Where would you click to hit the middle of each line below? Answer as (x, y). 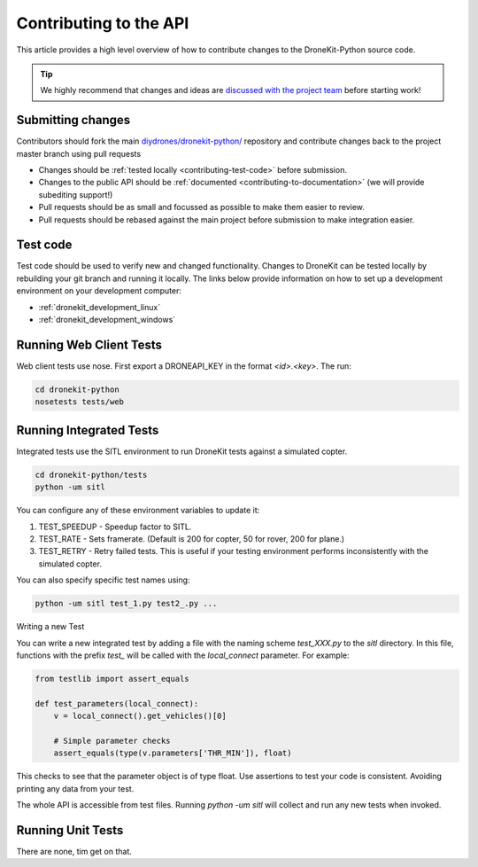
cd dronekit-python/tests (91, 475)
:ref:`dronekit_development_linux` (100, 307)
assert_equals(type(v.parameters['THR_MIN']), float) (173, 753)
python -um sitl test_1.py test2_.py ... (126, 604)
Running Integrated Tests (88, 430)
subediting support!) (76, 194)
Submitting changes (73, 120)
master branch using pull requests (79, 153)
